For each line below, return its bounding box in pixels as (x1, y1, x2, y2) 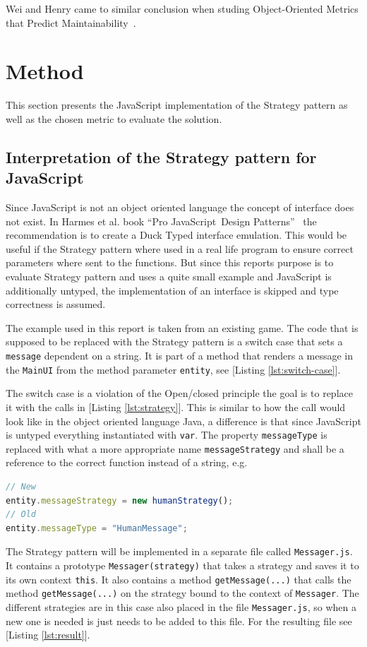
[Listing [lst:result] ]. (6, 627, 90, 642)
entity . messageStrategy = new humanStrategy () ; (6, 495, 234, 506)
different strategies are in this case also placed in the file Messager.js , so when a (6, 600, 356, 615)
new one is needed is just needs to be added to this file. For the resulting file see (6, 613, 352, 628)
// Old (6, 509, 36, 520)
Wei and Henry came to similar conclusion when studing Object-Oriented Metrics (6, 1, 359, 16)
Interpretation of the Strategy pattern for (6, 146, 317, 167)
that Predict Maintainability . (6, 15, 136, 30)
